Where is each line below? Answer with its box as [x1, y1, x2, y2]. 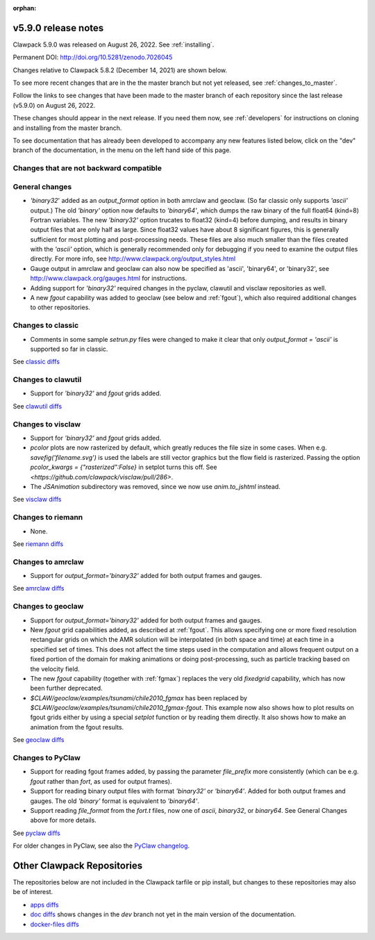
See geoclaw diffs [12, 736, 65, 744]
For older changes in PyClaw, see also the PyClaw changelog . [12, 841, 190, 850]
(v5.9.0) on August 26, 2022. [12, 101, 96, 109]
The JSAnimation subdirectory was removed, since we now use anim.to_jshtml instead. [30, 482, 281, 490]
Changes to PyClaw [12, 753, 81, 763]
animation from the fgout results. [30, 723, 124, 731]
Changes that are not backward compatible [12, 163, 162, 173]
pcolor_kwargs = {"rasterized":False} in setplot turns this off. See [30, 463, 217, 472]
